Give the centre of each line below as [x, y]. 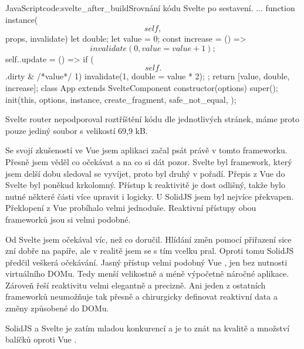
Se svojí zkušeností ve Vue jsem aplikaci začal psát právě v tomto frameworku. [146, 150]
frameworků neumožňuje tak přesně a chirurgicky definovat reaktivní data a [141, 296]
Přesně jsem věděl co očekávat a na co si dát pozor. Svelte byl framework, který [149, 161]
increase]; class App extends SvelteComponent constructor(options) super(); [142, 87]
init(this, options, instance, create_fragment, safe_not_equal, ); [121, 99]
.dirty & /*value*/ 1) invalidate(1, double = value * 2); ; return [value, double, [148, 76]
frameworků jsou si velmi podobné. [68, 219]
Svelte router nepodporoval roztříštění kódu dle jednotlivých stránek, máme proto [152, 119]
